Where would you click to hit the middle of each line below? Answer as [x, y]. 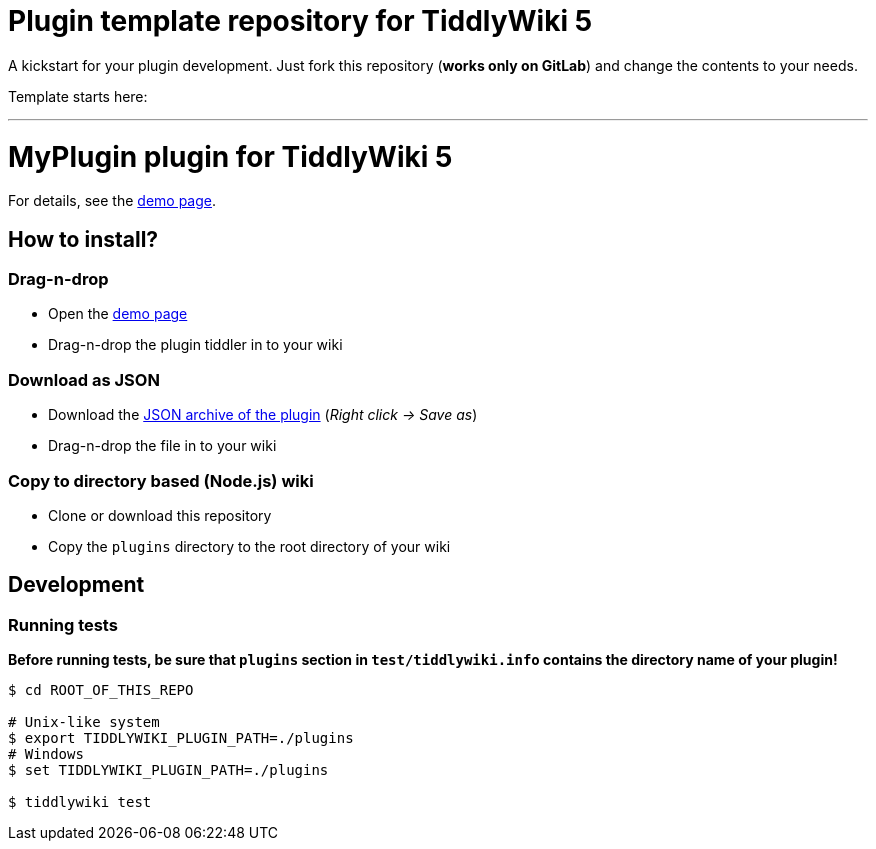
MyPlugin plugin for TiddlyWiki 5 [230, 156]
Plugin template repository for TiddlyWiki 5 [300, 21]
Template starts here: [78, 96]
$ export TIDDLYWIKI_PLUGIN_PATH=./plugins [181, 738]
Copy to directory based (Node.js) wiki [161, 480]
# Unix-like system [84, 722]
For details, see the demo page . [112, 201]
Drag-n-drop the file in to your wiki [162, 446]
